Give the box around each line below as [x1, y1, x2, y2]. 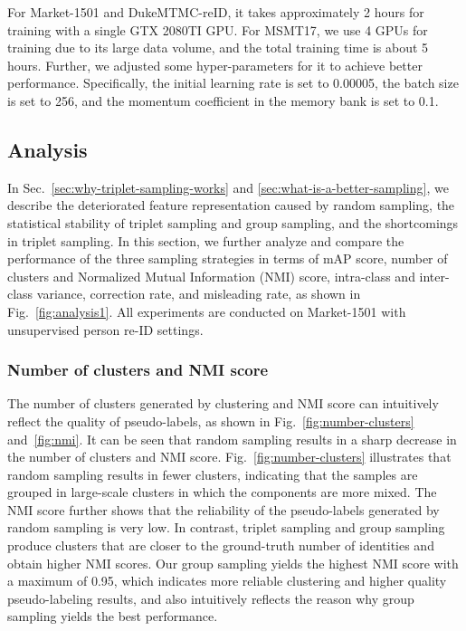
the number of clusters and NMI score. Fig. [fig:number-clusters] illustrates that [7, 447, 452, 466]
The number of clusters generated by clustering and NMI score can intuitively [7, 394, 439, 413]
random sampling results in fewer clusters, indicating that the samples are [7, 464, 418, 483]
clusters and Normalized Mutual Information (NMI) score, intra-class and [7, 266, 415, 285]
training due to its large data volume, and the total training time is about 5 [7, 38, 429, 57]
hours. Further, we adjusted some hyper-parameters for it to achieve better [7, 55, 423, 74]
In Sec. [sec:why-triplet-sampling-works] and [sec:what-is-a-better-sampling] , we [7, 177, 449, 196]
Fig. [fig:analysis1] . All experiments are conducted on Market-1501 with [7, 301, 406, 320]
